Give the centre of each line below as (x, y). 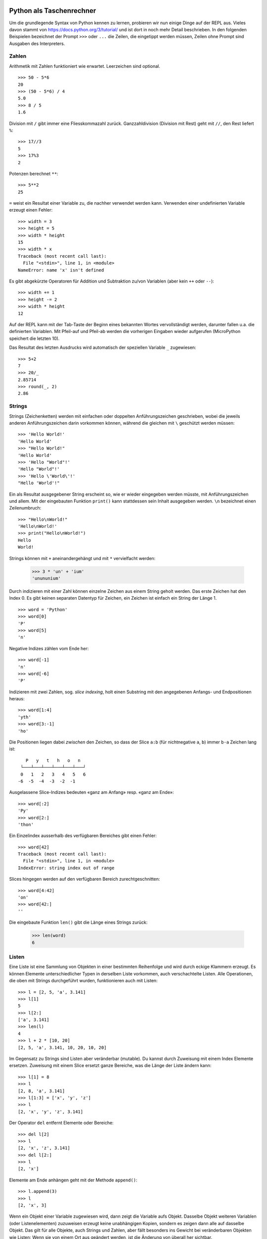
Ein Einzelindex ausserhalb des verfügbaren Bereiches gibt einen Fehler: (83, 836)
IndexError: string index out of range (66, 868)
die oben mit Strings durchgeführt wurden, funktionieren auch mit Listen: (83, 981)
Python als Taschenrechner (53, 11)
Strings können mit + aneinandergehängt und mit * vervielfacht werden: (82, 558)
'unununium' (46, 578)
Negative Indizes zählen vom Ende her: (49, 648)
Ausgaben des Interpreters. (37, 43)
